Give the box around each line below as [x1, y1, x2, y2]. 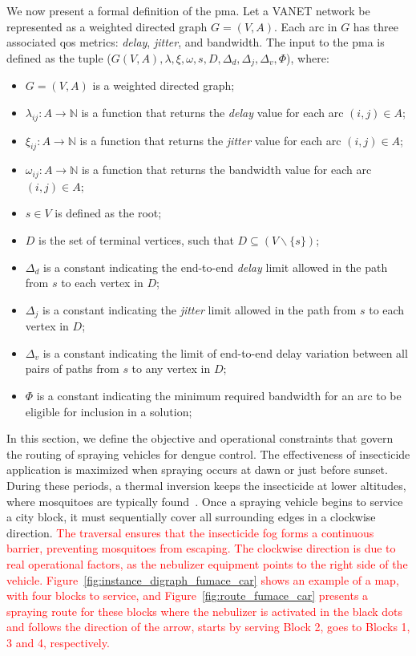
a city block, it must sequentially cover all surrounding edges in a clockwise [6, 508, 376, 525]
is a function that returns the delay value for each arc [81, 103, 344, 120]
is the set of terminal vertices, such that [38, 232, 234, 249]
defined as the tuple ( [6, 49, 111, 66]
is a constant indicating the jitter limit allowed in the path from [42, 301, 357, 318]
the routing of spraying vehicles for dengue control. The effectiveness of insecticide [6, 445, 410, 462]
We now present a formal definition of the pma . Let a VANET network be [6, 2, 370, 18]
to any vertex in [131, 360, 211, 377]
